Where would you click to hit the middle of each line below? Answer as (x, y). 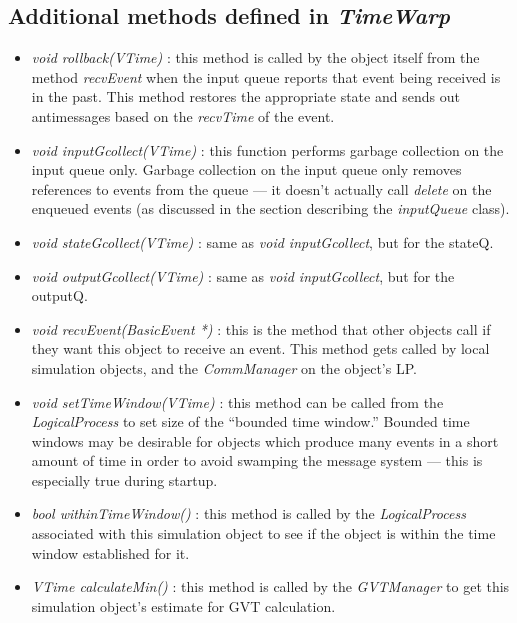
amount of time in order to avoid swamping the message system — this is (257, 460)
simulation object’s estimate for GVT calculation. (183, 605)
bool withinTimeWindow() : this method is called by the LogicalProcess (248, 513)
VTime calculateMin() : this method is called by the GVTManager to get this (270, 586)
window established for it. (110, 552)
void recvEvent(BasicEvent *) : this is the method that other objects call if (261, 328)
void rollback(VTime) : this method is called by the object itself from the (255, 57)
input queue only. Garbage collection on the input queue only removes (246, 169)
